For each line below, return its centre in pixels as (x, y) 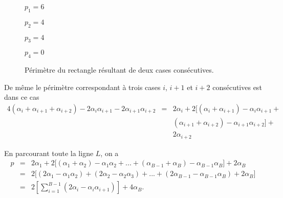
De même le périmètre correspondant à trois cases (82, 87)
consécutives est (237, 87)
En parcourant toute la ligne (49, 153)
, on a (110, 153)
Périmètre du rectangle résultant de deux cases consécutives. (119, 70)
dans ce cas (22, 97)
